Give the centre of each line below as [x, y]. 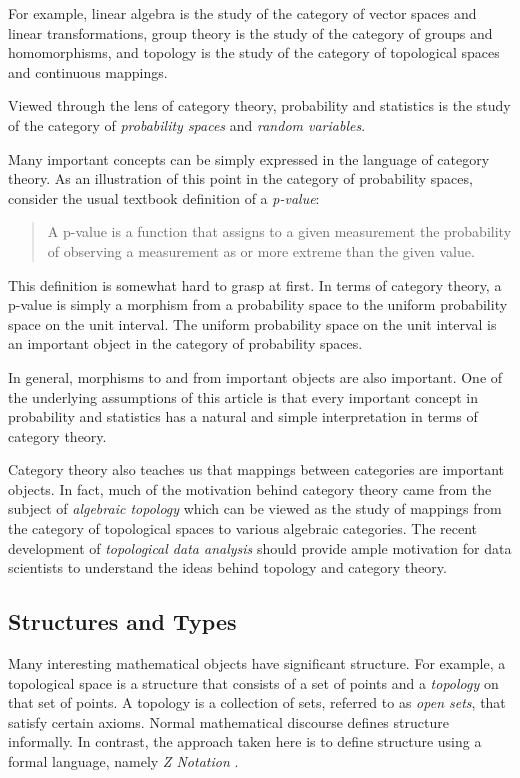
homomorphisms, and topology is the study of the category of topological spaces [254, 52]
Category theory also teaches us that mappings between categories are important [256, 469]
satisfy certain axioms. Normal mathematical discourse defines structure [228, 721]
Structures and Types [122, 621]
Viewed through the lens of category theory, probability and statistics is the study [259, 105]
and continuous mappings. [88, 71]
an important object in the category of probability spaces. [185, 343]
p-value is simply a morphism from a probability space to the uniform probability [258, 304]
